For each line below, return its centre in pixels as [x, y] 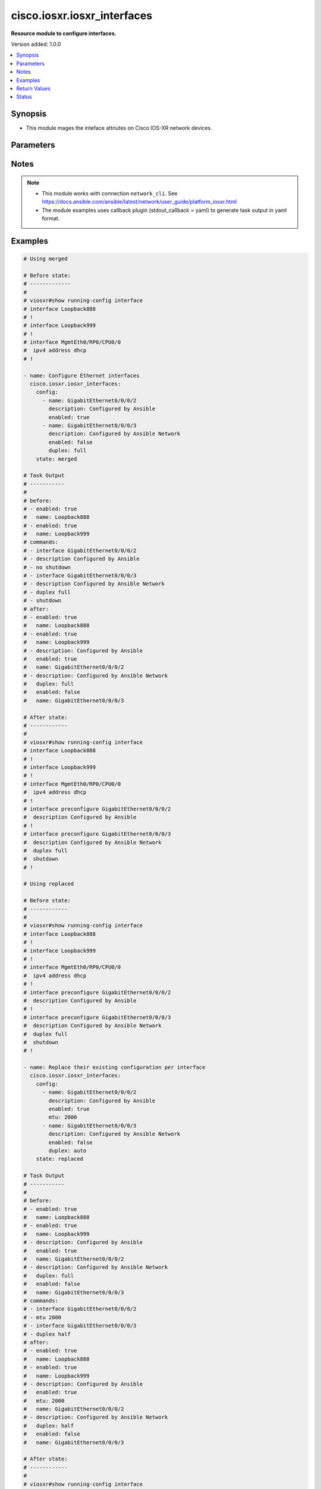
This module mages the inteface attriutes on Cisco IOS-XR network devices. [119, 128]
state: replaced [59, 1159]
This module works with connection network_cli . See [110, 193]
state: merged [56, 459]
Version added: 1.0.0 [36, 44]
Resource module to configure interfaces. [64, 33]
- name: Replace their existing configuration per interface [114, 1067]
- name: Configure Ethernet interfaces [81, 376]
